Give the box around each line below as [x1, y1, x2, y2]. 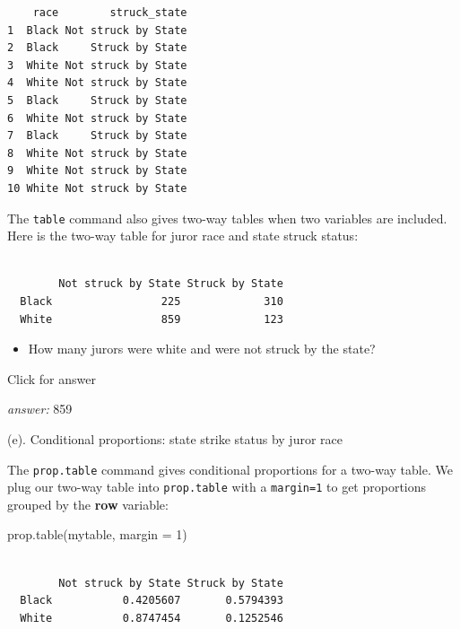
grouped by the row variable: [7, 494, 169, 513]
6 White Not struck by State [7, 111, 187, 125]
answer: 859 [7, 399, 73, 418]
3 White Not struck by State [7, 58, 187, 72]
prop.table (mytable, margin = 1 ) [7, 525, 187, 544]
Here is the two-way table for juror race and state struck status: [7, 226, 359, 245]
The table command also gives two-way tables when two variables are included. [7, 208, 447, 227]
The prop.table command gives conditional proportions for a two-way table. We [7, 459, 453, 478]
